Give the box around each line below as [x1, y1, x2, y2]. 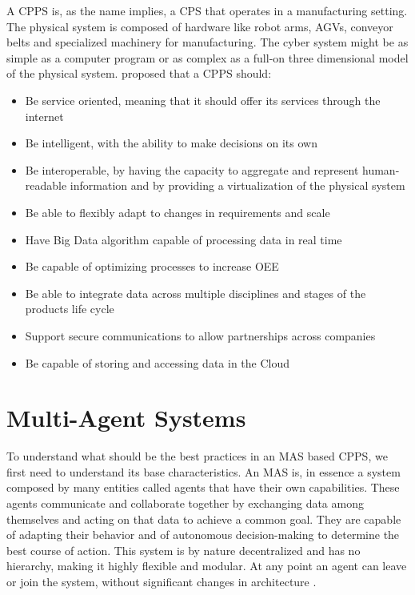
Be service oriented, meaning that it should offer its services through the [25, 91, 381, 108]
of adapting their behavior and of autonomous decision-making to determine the [6, 526, 400, 543]
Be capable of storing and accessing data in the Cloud [25, 354, 290, 371]
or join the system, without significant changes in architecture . [6, 573, 317, 589]
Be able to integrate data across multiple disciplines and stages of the [25, 284, 366, 301]
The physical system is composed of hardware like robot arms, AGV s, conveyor [6, 18, 393, 34]
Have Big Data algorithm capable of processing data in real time [25, 231, 342, 247]
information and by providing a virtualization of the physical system [70, 177, 405, 194]
